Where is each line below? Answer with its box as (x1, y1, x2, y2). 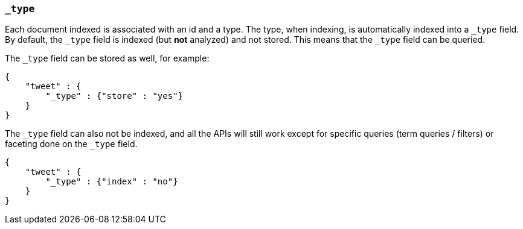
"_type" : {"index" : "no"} (45, 177, 178, 187)
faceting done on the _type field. (5, 139, 138, 149)
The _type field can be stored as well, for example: (5, 53, 210, 64)
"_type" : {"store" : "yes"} (45, 91, 184, 101)
